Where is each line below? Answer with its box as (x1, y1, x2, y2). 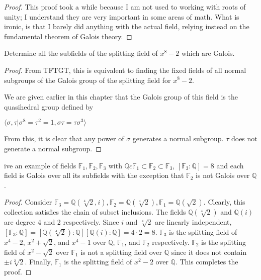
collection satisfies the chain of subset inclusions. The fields (4, 207, 186, 217)
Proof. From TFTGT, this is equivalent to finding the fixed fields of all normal (4, 64, 246, 75)
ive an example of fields (4, 160, 76, 170)
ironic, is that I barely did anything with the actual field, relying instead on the (4, 21, 249, 32)
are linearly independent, (155, 217, 232, 227)
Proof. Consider (4, 197, 52, 207)
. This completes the (175, 256, 238, 267)
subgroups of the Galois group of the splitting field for (4, 74, 171, 85)
